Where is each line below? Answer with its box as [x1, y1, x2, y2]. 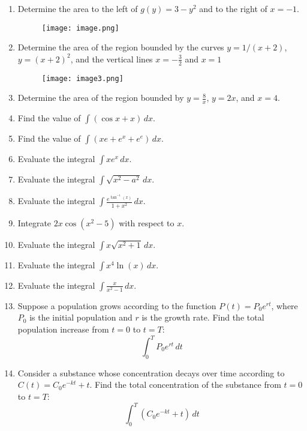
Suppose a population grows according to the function [17, 299, 216, 312]
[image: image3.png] [41, 74, 124, 83]
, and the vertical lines [70, 52, 153, 65]
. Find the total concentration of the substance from [89, 378, 281, 391]
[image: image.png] [41, 23, 119, 32]
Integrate [17, 216, 52, 229]
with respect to [119, 216, 174, 229]
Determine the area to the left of [17, 2, 138, 14]
